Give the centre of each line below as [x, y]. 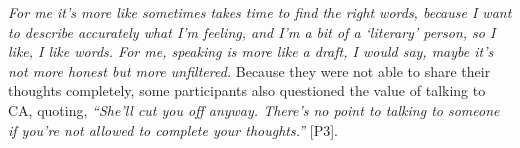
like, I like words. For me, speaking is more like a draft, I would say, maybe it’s [251, 51]
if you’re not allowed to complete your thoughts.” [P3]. [173, 129]
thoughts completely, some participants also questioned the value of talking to [247, 90]
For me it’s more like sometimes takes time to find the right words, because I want [260, 12]
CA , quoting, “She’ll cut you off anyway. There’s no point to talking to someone [254, 109]
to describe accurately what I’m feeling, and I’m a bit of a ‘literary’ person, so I [252, 31]
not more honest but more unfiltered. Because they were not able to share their [249, 70]
